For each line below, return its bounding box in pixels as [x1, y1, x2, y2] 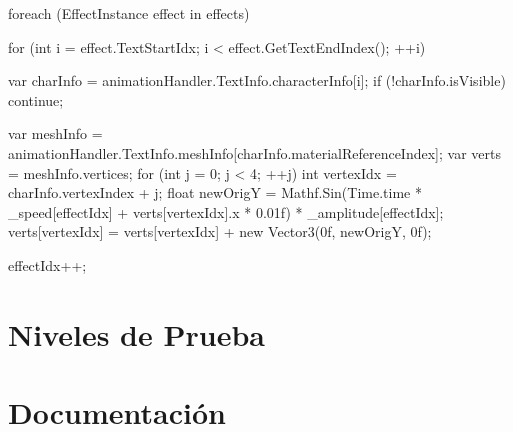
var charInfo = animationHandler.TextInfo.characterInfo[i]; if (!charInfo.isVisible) [8, 70, 506, 91]
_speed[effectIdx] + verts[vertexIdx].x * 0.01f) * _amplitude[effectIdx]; [8, 201, 444, 222]
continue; [8, 89, 64, 110]
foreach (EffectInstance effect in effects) [8, 3, 250, 23]
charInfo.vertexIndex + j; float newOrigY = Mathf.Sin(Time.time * [8, 182, 422, 203]
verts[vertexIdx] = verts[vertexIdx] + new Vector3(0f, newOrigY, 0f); [8, 221, 432, 242]
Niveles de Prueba [8, 313, 265, 354]
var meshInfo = [8, 123, 103, 144]
